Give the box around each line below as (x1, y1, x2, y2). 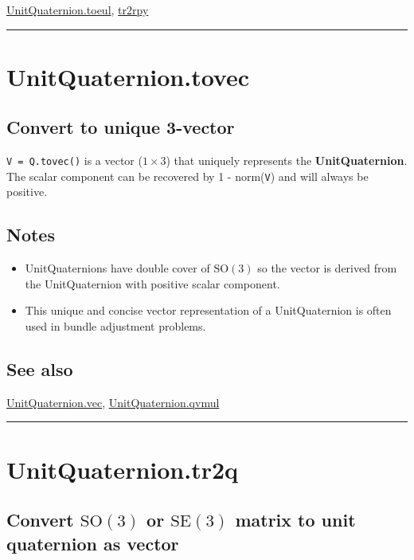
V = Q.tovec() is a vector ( (6, 152, 143, 169)
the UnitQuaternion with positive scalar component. (25, 275, 280, 292)
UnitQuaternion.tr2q (6, 452, 239, 485)
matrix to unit (235, 507, 356, 532)
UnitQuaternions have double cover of (25, 260, 210, 276)
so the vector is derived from (257, 260, 397, 276)
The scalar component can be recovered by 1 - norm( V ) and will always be (6, 167, 369, 184)
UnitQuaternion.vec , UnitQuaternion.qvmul (6, 394, 220, 410)
